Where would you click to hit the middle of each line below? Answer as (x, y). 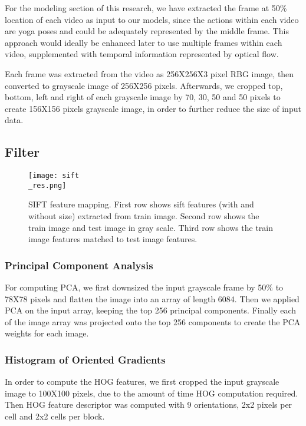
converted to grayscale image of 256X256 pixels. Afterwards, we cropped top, (144, 85)
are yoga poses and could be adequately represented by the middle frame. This (147, 31)
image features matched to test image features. (113, 239)
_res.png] (47, 185)
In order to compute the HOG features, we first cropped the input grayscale (142, 382)
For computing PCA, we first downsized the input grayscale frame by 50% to (144, 287)
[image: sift (54, 176)
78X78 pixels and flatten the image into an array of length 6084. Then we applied (152, 298)
